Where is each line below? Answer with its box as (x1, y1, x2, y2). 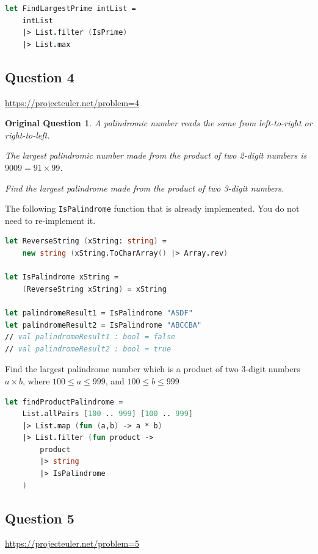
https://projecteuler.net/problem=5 (5, 537, 139, 550)
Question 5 (5, 508, 74, 527)
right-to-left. (5, 128, 50, 141)
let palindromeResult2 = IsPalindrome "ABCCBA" (5, 320, 202, 329)
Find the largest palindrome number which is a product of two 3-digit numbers (5, 362, 300, 375)
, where (22, 374, 50, 387)
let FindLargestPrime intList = (5, 4, 136, 13)
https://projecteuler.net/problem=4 (5, 96, 139, 109)
